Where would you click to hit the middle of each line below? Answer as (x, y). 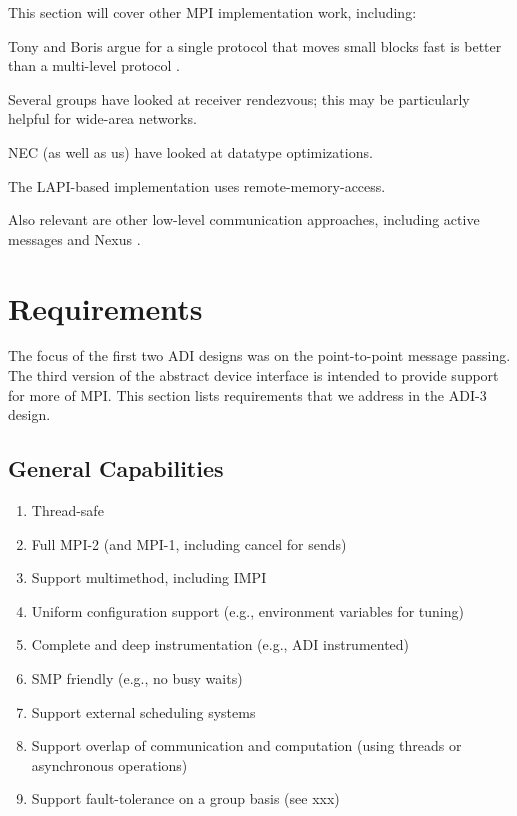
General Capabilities (116, 468)
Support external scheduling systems (143, 711)
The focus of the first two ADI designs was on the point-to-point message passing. (259, 355)
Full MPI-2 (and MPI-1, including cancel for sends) (189, 543)
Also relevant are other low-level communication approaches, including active (244, 219)
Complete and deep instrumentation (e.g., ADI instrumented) (220, 644)
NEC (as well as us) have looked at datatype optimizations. (190, 151)
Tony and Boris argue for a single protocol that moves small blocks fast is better (255, 45)
